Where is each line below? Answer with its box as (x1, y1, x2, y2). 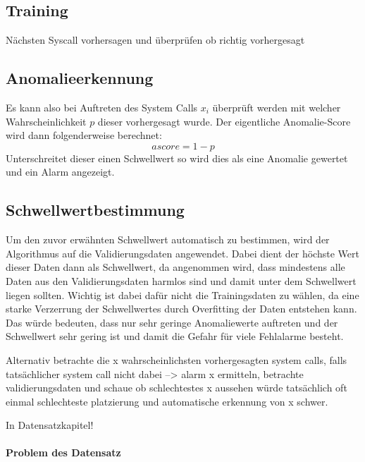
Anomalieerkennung (6, 67, 154, 89)
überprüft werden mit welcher (212, 100, 341, 114)
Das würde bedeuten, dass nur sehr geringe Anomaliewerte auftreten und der (6, 315, 338, 329)
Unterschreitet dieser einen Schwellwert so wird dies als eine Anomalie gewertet (6, 150, 348, 165)
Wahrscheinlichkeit (6, 114, 87, 128)
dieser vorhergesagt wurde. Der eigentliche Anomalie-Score (97, 114, 351, 128)
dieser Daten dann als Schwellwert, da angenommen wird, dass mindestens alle (6, 260, 345, 274)
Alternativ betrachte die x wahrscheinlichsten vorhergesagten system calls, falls (6, 352, 347, 367)
